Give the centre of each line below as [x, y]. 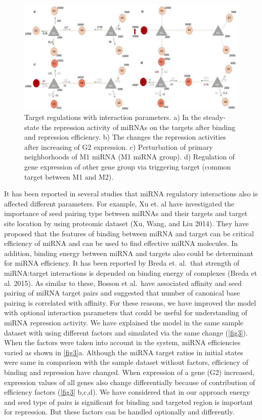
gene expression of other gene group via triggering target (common [128, 167]
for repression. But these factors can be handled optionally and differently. [119, 412]
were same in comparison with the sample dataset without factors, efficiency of [126, 362]
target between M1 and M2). [69, 176]
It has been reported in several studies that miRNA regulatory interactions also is [131, 194]
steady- [214, 117]
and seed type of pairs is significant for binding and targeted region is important [129, 402]
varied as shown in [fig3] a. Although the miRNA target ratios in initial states [124, 352]
